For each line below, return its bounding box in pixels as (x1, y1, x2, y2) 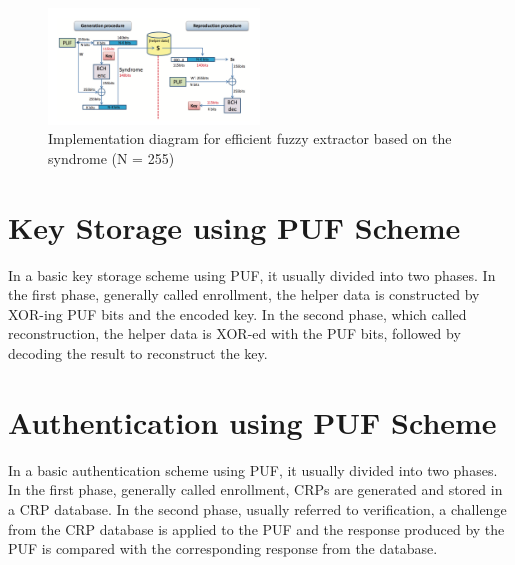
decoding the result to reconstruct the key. (8, 343, 268, 364)
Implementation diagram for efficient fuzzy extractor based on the (48, 128, 452, 149)
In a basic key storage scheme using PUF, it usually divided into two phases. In (8, 264, 496, 285)
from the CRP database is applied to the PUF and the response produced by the (8, 518, 505, 539)
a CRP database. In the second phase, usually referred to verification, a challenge (8, 498, 507, 519)
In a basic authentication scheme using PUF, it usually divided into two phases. (8, 459, 498, 480)
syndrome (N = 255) (48, 147, 175, 168)
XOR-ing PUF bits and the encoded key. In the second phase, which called (8, 303, 467, 324)
